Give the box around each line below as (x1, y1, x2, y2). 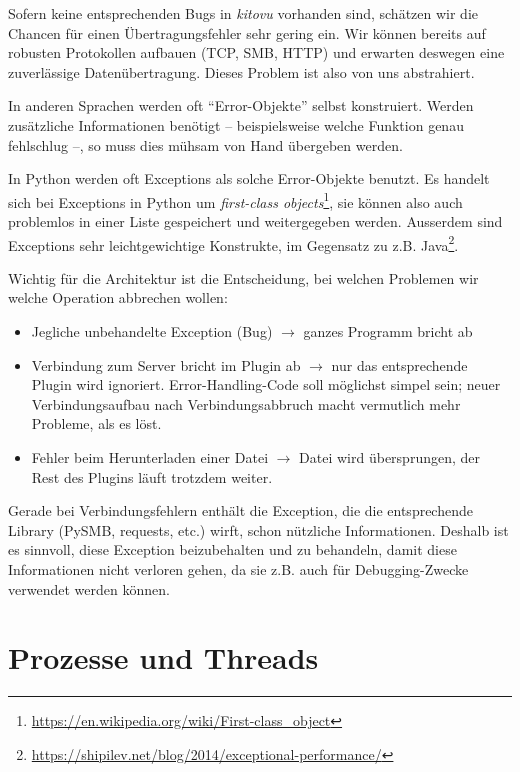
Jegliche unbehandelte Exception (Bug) (31, 321, 273, 342)
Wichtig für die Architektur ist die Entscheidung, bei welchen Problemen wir (8, 267, 479, 288)
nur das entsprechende (331, 354, 468, 375)
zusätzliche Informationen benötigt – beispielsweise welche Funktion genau (8, 114, 464, 135)
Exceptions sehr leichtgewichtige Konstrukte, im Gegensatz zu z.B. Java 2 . (8, 231, 459, 255)
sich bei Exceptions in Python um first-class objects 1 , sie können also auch (8, 188, 463, 212)
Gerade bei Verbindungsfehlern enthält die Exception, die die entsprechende (8, 500, 473, 521)
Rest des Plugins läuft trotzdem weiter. (31, 466, 273, 487)
